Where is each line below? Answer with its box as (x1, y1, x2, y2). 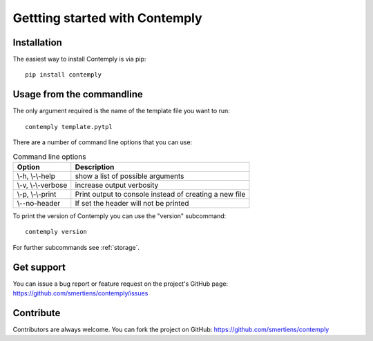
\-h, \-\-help (17, 171, 55, 181)
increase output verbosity (75, 180, 159, 190)
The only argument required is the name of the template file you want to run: (12, 107, 231, 115)
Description (75, 162, 115, 172)
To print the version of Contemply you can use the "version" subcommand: (12, 211, 227, 220)
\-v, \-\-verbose (17, 180, 68, 190)
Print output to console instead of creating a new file (75, 189, 246, 199)
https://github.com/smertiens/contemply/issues (12, 289, 149, 297)
